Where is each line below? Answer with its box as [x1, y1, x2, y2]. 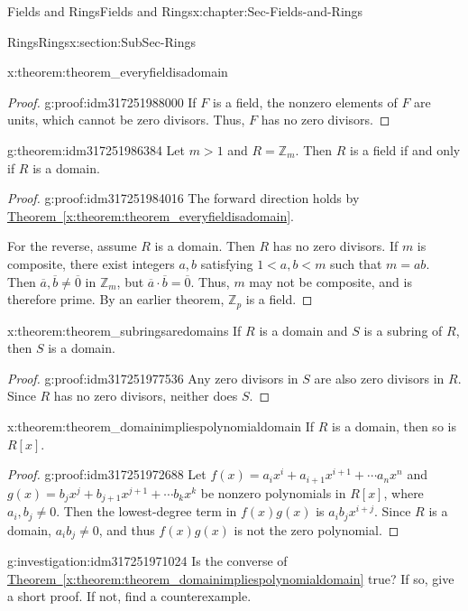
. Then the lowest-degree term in [56, 502, 237, 521]
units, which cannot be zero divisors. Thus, [7, 110, 245, 129]
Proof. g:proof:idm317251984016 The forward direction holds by [7, 189, 360, 208]
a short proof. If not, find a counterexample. [7, 587, 252, 606]
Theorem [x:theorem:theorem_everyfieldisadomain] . [7, 206, 294, 225]
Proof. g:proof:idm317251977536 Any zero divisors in [7, 368, 298, 387]
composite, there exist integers [7, 254, 175, 273]
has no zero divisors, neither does [53, 386, 238, 405]
